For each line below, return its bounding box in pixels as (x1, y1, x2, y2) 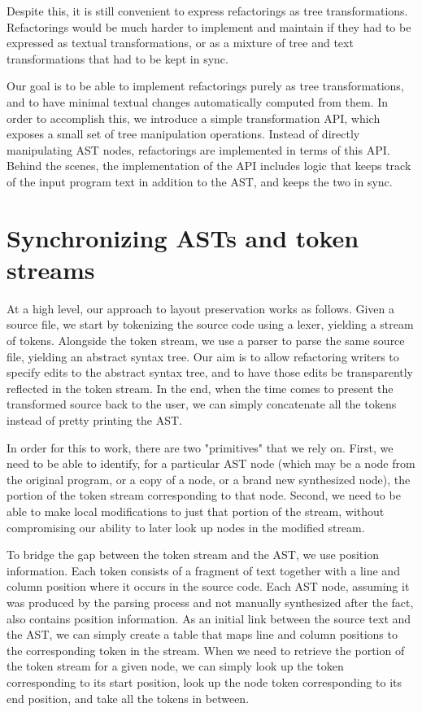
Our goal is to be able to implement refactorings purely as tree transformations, (7, 77, 404, 94)
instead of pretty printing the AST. (7, 412, 183, 428)
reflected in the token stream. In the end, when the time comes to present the (7, 379, 394, 396)
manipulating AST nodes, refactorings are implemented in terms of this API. (7, 141, 390, 158)
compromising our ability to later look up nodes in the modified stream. (7, 518, 365, 535)
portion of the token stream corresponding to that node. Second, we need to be (7, 487, 401, 504)
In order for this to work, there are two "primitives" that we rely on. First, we (7, 439, 394, 456)
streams (7, 252, 95, 286)
